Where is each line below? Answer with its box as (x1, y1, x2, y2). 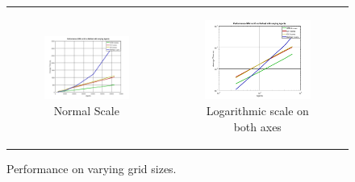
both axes (233, 118, 282, 134)
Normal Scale (53, 101, 119, 118)
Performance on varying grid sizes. (6, 159, 177, 176)
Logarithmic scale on (206, 101, 309, 118)
